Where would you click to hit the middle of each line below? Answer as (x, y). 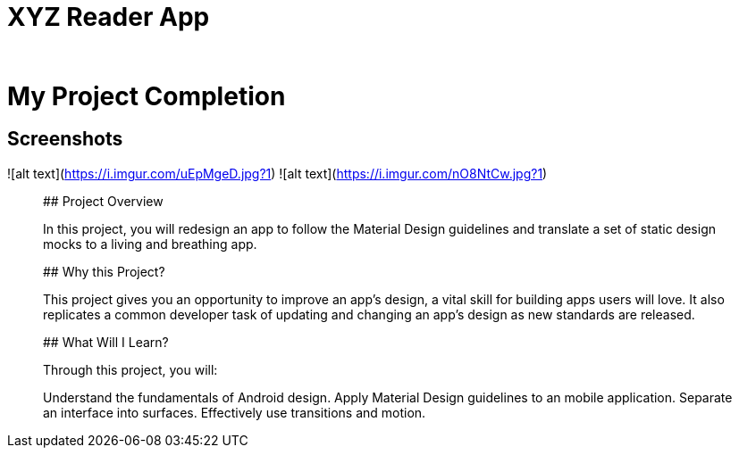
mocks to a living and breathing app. (150, 244)
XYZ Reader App (109, 17)
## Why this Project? (104, 271)
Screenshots (65, 139)
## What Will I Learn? (106, 342)
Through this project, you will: (130, 369)
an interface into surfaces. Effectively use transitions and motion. (235, 412)
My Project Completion (147, 96)
